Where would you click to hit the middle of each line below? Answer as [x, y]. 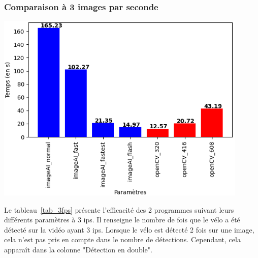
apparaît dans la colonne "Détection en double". [78, 249]
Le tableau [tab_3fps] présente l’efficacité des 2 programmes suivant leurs [119, 209]
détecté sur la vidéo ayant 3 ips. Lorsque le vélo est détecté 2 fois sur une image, [129, 229]
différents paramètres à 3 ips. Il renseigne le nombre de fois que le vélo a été [122, 220]
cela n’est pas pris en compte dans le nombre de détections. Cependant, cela [122, 239]
